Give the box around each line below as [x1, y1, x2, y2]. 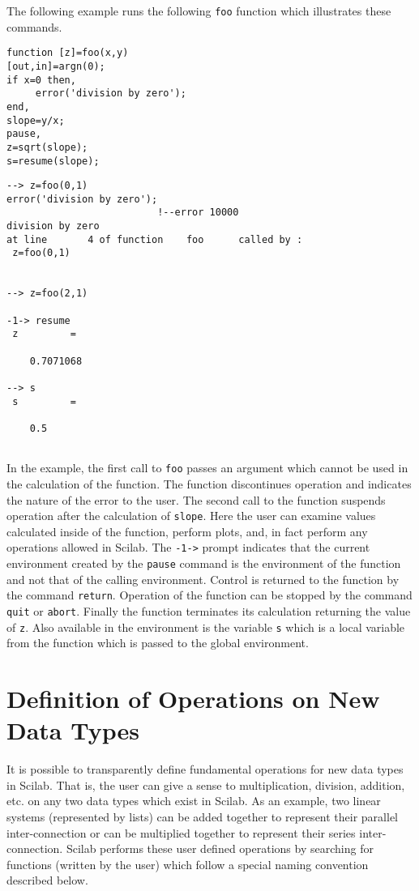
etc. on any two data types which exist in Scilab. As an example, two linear [6, 792, 381, 809]
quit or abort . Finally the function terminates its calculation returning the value [6, 602, 411, 619]
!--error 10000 [157, 207, 239, 219]
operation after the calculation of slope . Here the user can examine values [6, 507, 376, 524]
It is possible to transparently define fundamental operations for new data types [6, 761, 404, 778]
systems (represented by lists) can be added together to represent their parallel [6, 808, 398, 825]
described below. [6, 872, 88, 889]
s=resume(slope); [6, 155, 100, 167]
